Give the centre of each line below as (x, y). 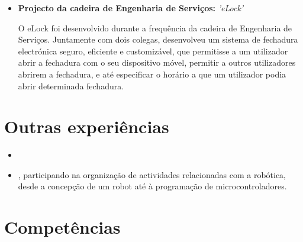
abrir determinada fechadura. (71, 85)
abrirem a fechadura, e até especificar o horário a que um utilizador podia (152, 74)
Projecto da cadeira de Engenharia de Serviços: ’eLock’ (131, 8)
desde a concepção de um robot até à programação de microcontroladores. (152, 186)
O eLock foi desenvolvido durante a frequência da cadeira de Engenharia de (155, 28)
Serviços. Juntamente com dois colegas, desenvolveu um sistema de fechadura (158, 39)
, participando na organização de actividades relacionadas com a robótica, (152, 174)
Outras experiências (87, 126)
